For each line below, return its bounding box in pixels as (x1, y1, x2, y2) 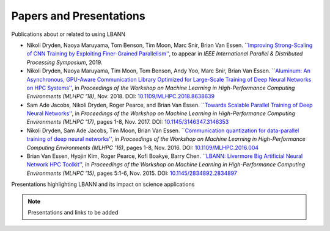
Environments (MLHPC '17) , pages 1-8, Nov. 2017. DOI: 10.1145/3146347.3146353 (26, 118, 229, 126)
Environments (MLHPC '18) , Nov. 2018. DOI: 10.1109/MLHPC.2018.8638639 (26, 93, 215, 100)
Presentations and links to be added (28, 208, 119, 216)
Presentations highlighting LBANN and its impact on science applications (11, 180, 195, 188)
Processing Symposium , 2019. (26, 59, 103, 66)
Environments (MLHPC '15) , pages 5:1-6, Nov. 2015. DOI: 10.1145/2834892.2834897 (26, 169, 238, 177)
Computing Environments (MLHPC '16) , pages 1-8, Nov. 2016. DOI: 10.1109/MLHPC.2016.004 (26, 144, 259, 151)
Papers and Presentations (11, 9, 146, 23)
